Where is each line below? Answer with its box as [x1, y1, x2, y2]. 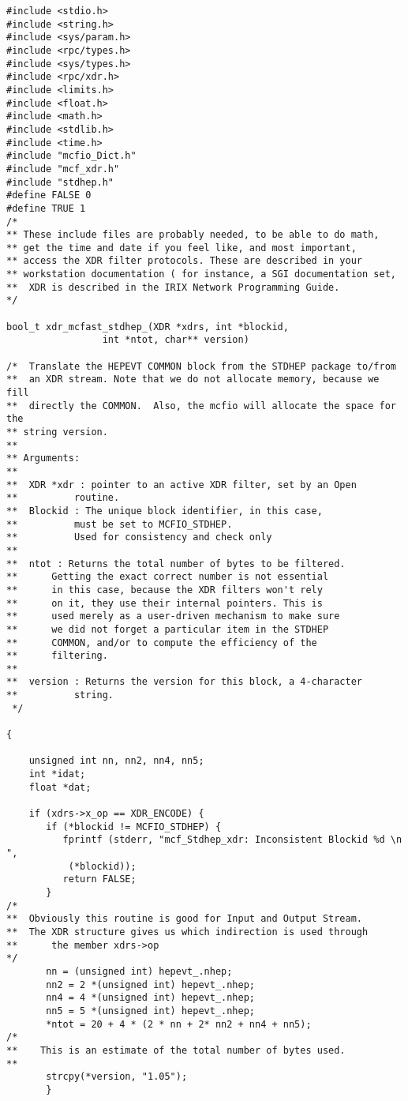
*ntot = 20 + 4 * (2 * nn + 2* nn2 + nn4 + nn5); [46, 1018, 312, 1030]
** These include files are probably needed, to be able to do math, [6, 229, 380, 241]
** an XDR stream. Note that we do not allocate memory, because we [6, 374, 380, 385]
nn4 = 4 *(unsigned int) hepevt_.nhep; [46, 992, 255, 1004]
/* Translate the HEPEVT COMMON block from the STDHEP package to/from [6, 360, 396, 372]
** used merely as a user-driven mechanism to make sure [6, 611, 340, 622]
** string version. [6, 426, 108, 438]
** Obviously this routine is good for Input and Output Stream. [6, 913, 363, 925]
